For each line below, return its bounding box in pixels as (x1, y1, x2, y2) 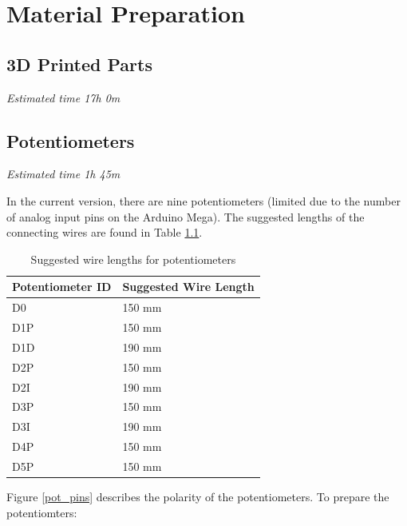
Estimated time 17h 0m (6, 89, 121, 106)
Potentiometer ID (12, 278, 112, 295)
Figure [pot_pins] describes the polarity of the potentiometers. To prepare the (6, 488, 389, 505)
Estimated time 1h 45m (6, 165, 121, 182)
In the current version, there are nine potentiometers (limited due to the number (6, 192, 401, 209)
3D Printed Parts (6, 51, 152, 76)
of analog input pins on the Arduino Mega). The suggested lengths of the (6, 208, 365, 225)
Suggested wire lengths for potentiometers (30, 250, 236, 267)
